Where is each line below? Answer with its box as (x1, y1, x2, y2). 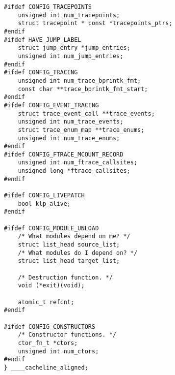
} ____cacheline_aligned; (4, 364, 88, 371)
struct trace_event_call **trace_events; (18, 110, 155, 117)
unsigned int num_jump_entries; (18, 52, 124, 60)
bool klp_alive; (18, 200, 71, 207)
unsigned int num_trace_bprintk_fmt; (18, 77, 141, 84)
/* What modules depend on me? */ (18, 233, 130, 240)
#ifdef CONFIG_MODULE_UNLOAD (4, 224, 99, 232)
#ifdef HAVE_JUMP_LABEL (4, 36, 81, 43)
